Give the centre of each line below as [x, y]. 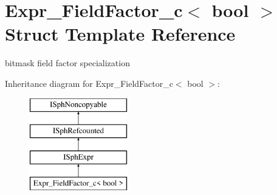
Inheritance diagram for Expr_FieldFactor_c [89, 83]
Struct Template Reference [120, 34]
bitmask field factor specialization [67, 63]
